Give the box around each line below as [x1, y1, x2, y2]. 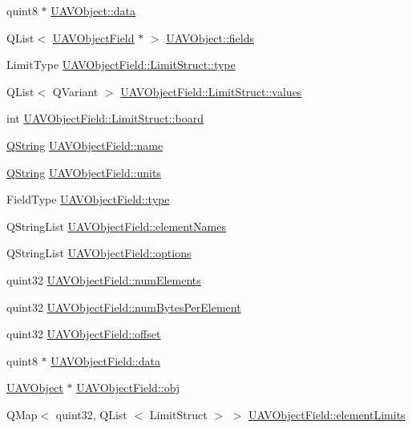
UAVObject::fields [166, 29, 254, 46]
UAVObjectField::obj [76, 379, 180, 396]
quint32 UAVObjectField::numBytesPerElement [6, 298, 241, 315]
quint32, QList [55, 406, 127, 422]
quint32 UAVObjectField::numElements [6, 271, 201, 288]
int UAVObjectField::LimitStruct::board [6, 110, 204, 127]
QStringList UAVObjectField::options [6, 244, 192, 261]
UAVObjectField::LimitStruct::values [120, 83, 302, 99]
